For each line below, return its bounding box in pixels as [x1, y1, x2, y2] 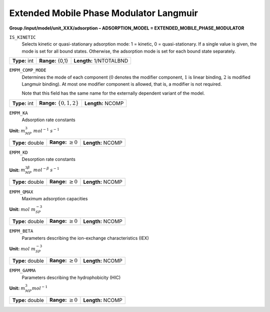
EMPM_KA [9, 110, 28, 116]
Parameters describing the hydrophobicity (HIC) [21, 274, 121, 280]
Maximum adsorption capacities [21, 195, 88, 201]
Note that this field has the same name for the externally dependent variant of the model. [21, 90, 205, 96]
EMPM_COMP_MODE [9, 68, 47, 73]
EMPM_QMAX [9, 189, 33, 195]
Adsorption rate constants [21, 117, 75, 123]
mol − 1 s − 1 [33, 127, 59, 134]
